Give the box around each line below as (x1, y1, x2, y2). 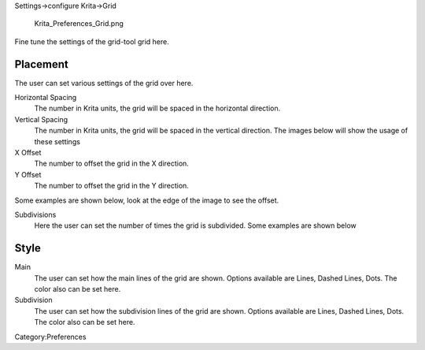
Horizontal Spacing (14, 93, 77, 102)
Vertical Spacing (14, 114, 68, 124)
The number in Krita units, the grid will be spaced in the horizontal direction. (34, 103, 281, 114)
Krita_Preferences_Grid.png (34, 19, 124, 28)
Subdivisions (14, 210, 57, 219)
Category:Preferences (14, 332, 87, 341)
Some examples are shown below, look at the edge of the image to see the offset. (14, 195, 279, 205)
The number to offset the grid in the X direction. (34, 158, 189, 169)
